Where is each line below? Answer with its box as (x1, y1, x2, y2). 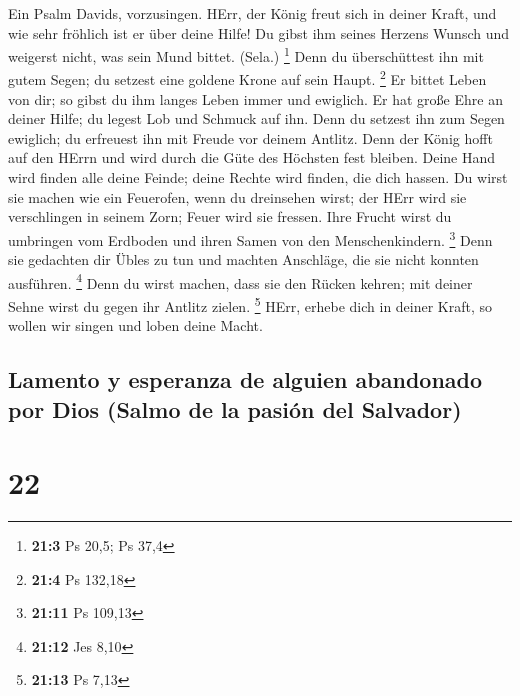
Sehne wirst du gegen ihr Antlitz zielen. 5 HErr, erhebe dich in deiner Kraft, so (8, 292, 493, 316)
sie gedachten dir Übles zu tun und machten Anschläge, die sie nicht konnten (8, 249, 479, 270)
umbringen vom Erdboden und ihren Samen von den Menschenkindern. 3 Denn (8, 226, 493, 250)
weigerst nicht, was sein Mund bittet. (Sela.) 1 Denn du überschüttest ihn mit (8, 43, 484, 66)
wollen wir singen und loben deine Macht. (8, 315, 263, 336)
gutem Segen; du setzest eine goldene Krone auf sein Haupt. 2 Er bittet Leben (8, 66, 487, 90)
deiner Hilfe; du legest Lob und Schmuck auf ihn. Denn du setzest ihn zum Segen (8, 108, 505, 129)
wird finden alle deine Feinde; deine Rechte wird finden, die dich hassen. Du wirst (8, 167, 508, 188)
